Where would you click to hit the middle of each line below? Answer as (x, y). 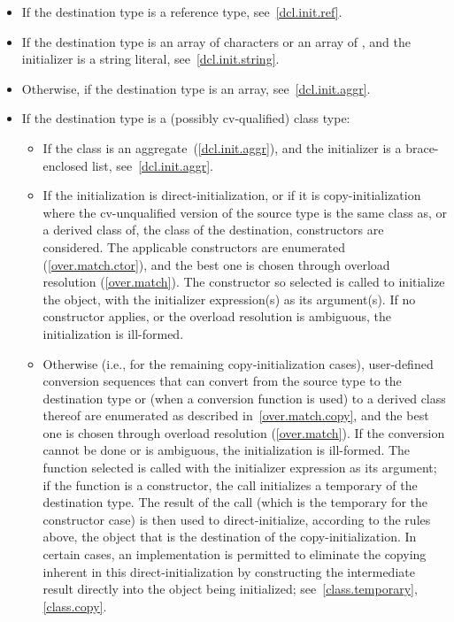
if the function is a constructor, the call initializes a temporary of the (230, 484)
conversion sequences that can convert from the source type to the (222, 381)
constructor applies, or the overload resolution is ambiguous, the (217, 316)
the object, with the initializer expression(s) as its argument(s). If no (229, 299)
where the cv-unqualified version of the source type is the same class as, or (245, 212)
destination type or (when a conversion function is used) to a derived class (244, 398)
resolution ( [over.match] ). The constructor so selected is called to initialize (244, 282)
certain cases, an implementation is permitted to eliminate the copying (235, 554)
